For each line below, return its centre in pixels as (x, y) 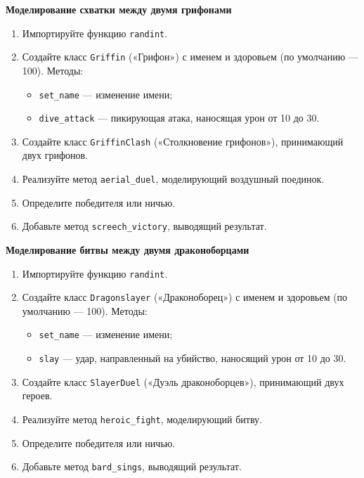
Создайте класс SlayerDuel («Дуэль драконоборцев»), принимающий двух (183, 381)
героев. (37, 395)
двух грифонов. (55, 155)
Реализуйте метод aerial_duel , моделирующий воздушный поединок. (173, 179)
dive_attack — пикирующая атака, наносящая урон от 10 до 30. (179, 118)
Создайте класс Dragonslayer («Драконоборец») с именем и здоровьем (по (185, 297)
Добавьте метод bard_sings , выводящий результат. (132, 466)
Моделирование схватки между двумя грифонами (119, 9)
